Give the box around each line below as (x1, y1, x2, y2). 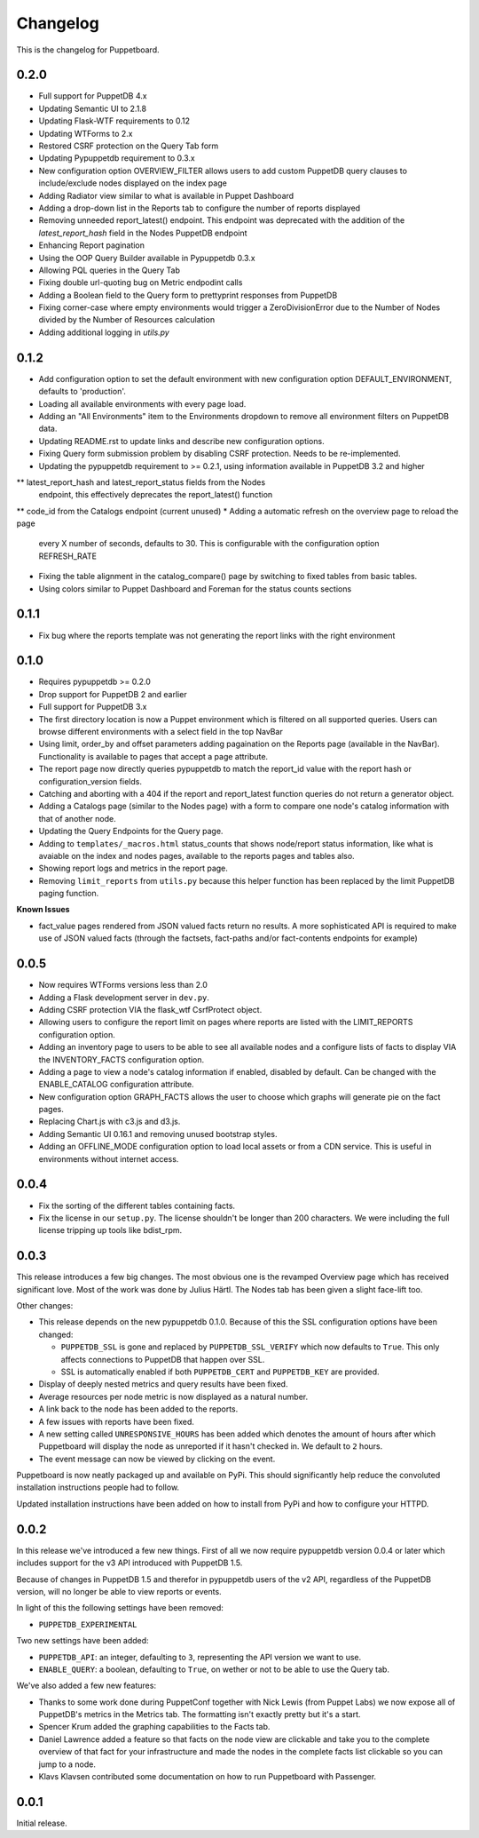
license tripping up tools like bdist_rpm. (38, 1225, 183, 1236)
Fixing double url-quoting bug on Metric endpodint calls (38, 277, 243, 288)
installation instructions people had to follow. (16, 1482, 180, 1492)
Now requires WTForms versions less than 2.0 (38, 980, 208, 991)
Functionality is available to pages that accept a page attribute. (38, 751, 269, 761)
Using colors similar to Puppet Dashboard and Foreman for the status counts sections (38, 583, 352, 594)
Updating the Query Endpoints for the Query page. (38, 826, 224, 837)
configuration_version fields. (38, 776, 142, 786)
